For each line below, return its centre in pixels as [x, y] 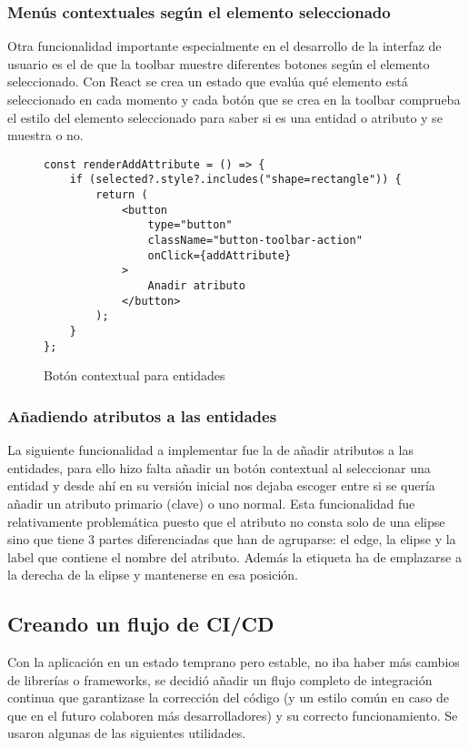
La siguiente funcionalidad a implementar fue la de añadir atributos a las [211, 450]
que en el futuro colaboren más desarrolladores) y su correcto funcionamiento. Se [233, 715]
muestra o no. [45, 135]
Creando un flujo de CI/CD [141, 624]
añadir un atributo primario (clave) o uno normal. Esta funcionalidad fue [211, 503]
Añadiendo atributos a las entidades [142, 415]
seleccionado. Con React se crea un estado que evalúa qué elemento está [208, 81]
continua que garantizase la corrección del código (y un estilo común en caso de [229, 697]
